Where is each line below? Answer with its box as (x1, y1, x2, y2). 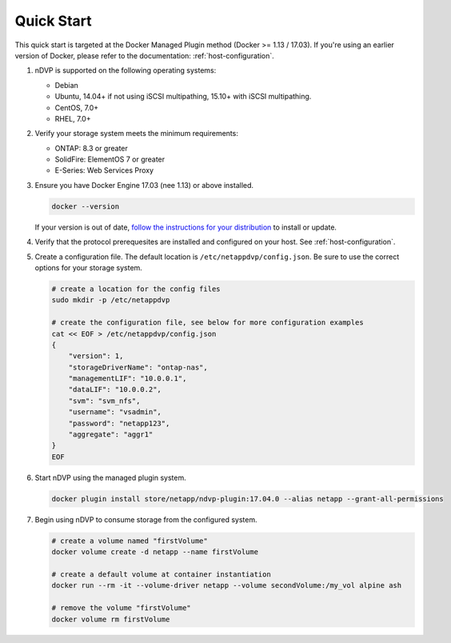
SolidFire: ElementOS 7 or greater (54, 154, 166, 164)
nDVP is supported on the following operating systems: (34, 66, 217, 75)
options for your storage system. (34, 262, 143, 272)
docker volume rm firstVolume (51, 614, 170, 624)
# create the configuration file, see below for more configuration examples (51, 318, 364, 327)
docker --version (51, 202, 120, 211)
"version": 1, (68, 352, 124, 361)
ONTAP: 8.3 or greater (54, 143, 128, 153)
